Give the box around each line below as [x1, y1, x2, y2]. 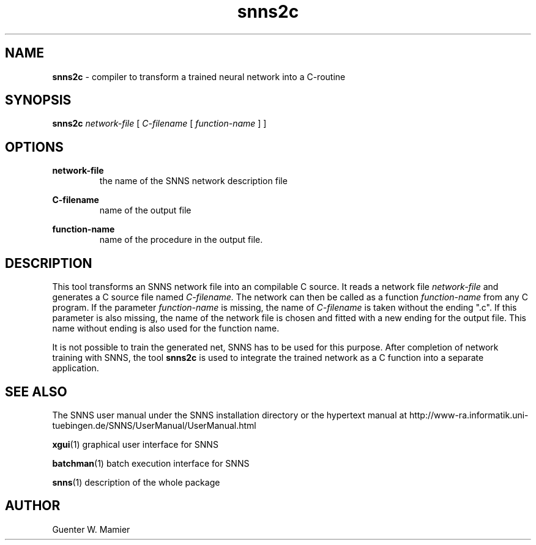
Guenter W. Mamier [52, 524, 130, 535]
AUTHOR [5, 498, 61, 514]
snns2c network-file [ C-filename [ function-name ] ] [52, 118, 267, 129]
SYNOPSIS [5, 92, 72, 108]
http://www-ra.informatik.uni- [409, 409, 529, 420]
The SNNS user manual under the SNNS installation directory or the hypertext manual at [52, 409, 407, 420]
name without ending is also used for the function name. [52, 323, 280, 334]
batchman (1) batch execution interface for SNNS [52, 458, 250, 469]
